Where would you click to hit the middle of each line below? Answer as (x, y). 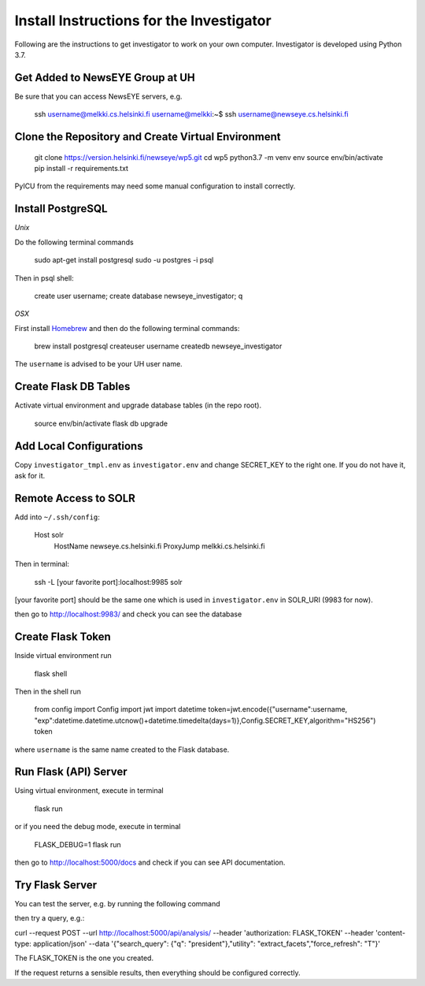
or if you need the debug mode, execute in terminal (98, 827)
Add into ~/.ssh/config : (57, 517)
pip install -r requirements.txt (81, 169)
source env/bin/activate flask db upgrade (101, 423)
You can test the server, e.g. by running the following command (117, 903)
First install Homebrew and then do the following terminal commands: (127, 328)
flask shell (51, 673)
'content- (390, 932)
